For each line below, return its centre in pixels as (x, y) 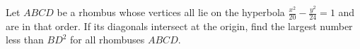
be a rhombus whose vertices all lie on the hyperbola (171, 12)
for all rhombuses (108, 40)
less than (25, 40)
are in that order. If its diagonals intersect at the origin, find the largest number (179, 26)
